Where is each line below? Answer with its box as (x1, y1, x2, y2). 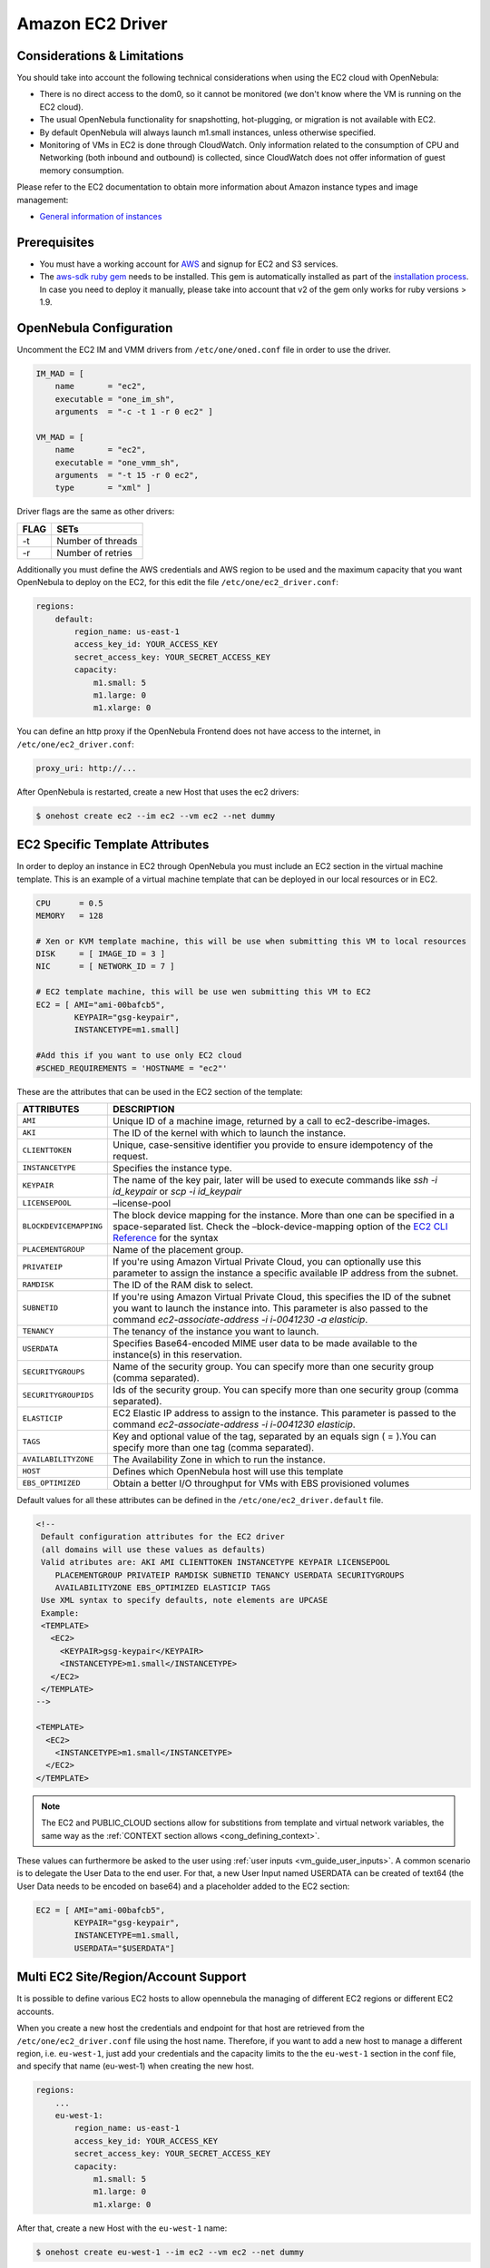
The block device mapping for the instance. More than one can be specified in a (113, 1208, 456, 1221)
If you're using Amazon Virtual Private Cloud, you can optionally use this (113, 1255, 422, 1267)
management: (16, 194, 69, 205)
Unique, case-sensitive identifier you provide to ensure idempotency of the (113, 1139, 434, 1151)
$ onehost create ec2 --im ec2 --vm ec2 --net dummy (35, 810, 276, 821)
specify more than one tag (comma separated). (113, 1441, 315, 1453)
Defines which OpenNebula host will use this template (113, 1465, 344, 1478)
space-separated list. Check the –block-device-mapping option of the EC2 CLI (113, 1220, 448, 1233)
